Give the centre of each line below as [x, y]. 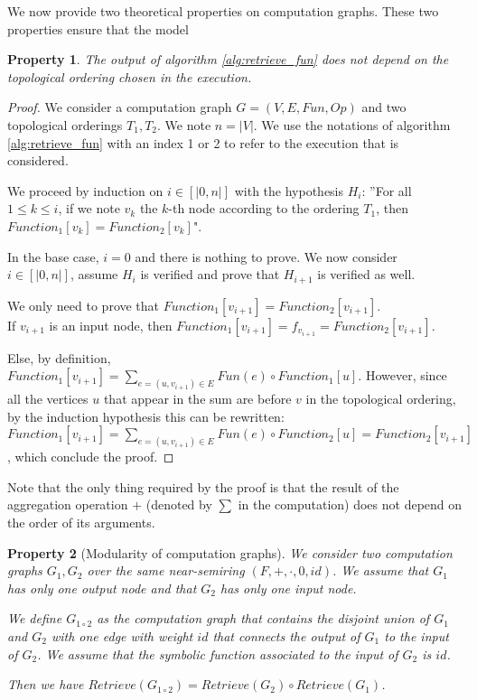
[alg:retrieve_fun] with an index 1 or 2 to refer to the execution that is [203, 142]
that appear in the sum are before [197, 399]
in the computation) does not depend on [350, 504]
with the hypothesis [289, 190]
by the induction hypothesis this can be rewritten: [146, 416]
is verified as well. [366, 274]
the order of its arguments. [81, 522]
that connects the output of [286, 635]
